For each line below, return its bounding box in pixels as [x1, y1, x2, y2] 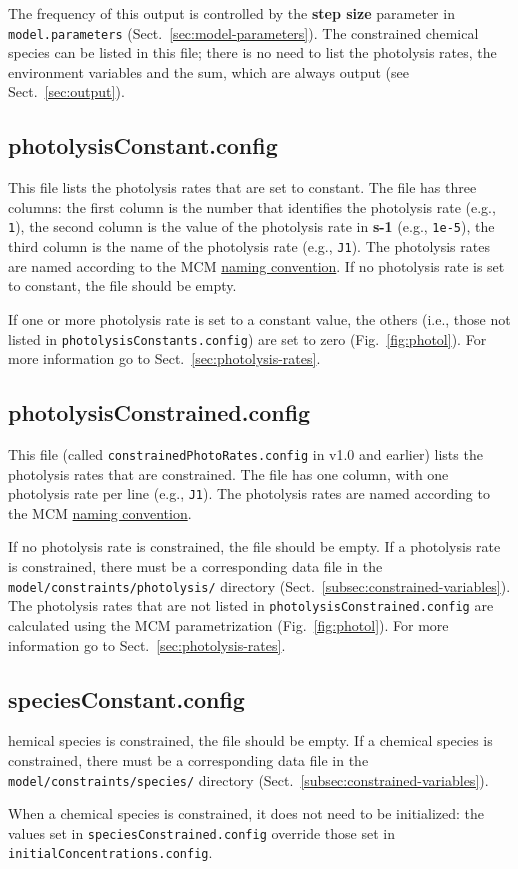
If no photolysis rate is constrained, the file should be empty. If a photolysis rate [8, 536, 501, 557]
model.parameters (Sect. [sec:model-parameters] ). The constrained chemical [8, 22, 479, 43]
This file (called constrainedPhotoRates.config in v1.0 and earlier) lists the [8, 443, 483, 464]
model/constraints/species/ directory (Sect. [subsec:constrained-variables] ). [8, 769, 489, 790]
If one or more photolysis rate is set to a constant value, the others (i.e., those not [8, 308, 511, 329]
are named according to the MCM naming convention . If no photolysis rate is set [8, 255, 505, 276]
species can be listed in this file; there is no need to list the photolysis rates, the [8, 42, 497, 63]
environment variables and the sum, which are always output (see [8, 61, 409, 82]
